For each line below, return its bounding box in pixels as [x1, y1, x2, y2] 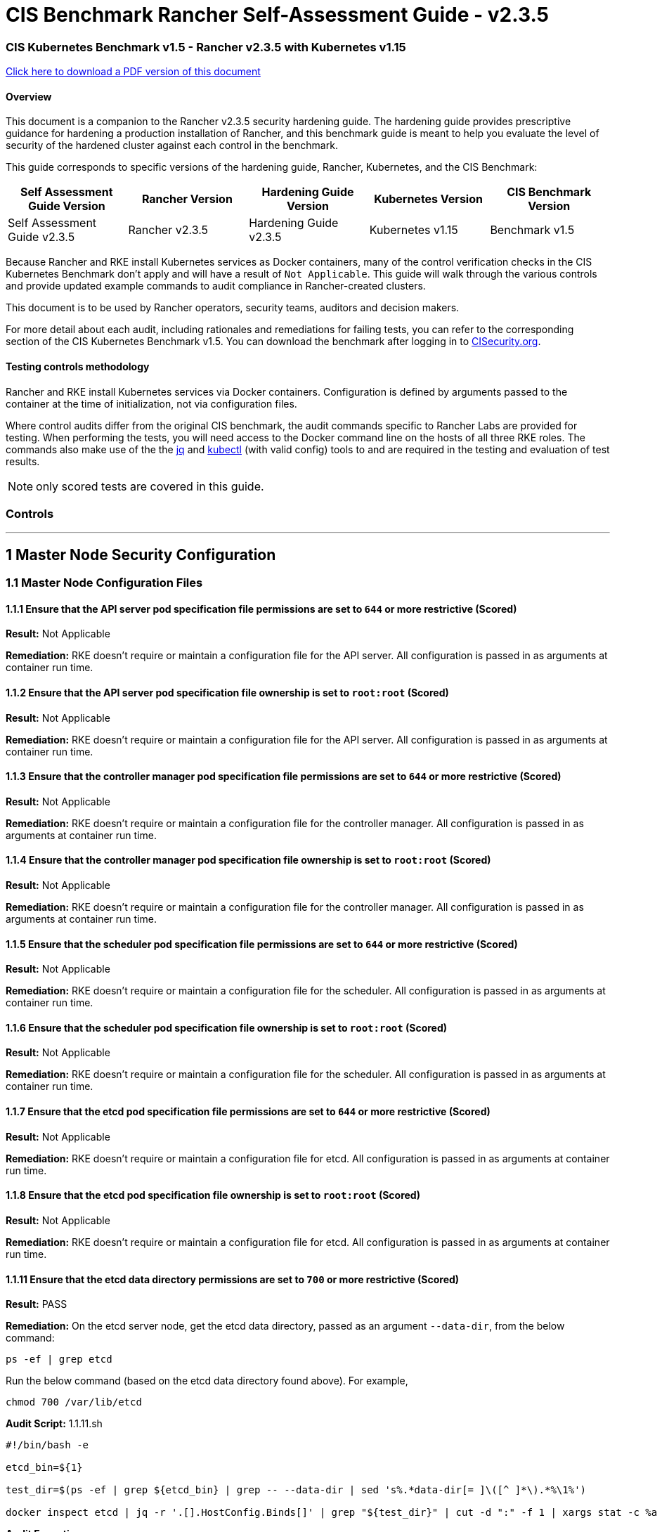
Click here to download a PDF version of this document [6, 65, 261, 78]
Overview [6, 90, 52, 103]
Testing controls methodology [6, 360, 150, 372]
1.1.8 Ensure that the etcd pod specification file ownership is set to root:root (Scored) [6, 1189, 420, 1202]
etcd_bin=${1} [6, 1462, 83, 1474]
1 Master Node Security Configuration [6, 545, 276, 564]
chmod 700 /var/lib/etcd [6, 1396, 142, 1408]
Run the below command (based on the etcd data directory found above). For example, [6, 1375, 408, 1387]
